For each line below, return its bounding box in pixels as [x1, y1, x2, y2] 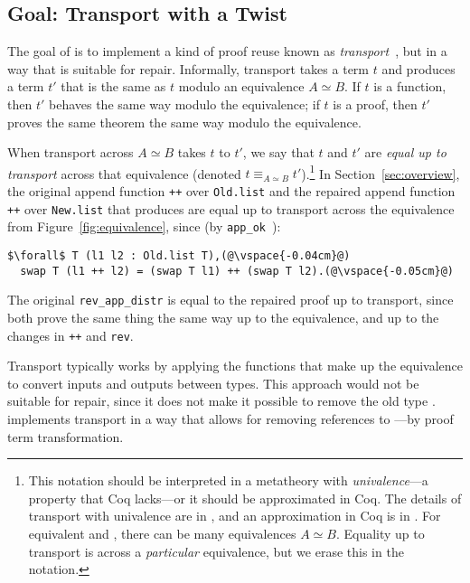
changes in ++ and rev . [7, 325, 134, 344]
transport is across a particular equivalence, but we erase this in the [28, 541, 404, 560]
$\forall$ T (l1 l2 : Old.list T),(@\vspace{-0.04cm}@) [7, 249, 351, 262]
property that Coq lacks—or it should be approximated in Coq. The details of [28, 488, 462, 507]
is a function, [373, 77, 446, 96]
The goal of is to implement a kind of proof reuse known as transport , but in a [7, 42, 447, 61]
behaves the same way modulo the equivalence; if [48, 94, 320, 113]
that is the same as [61, 77, 166, 96]
